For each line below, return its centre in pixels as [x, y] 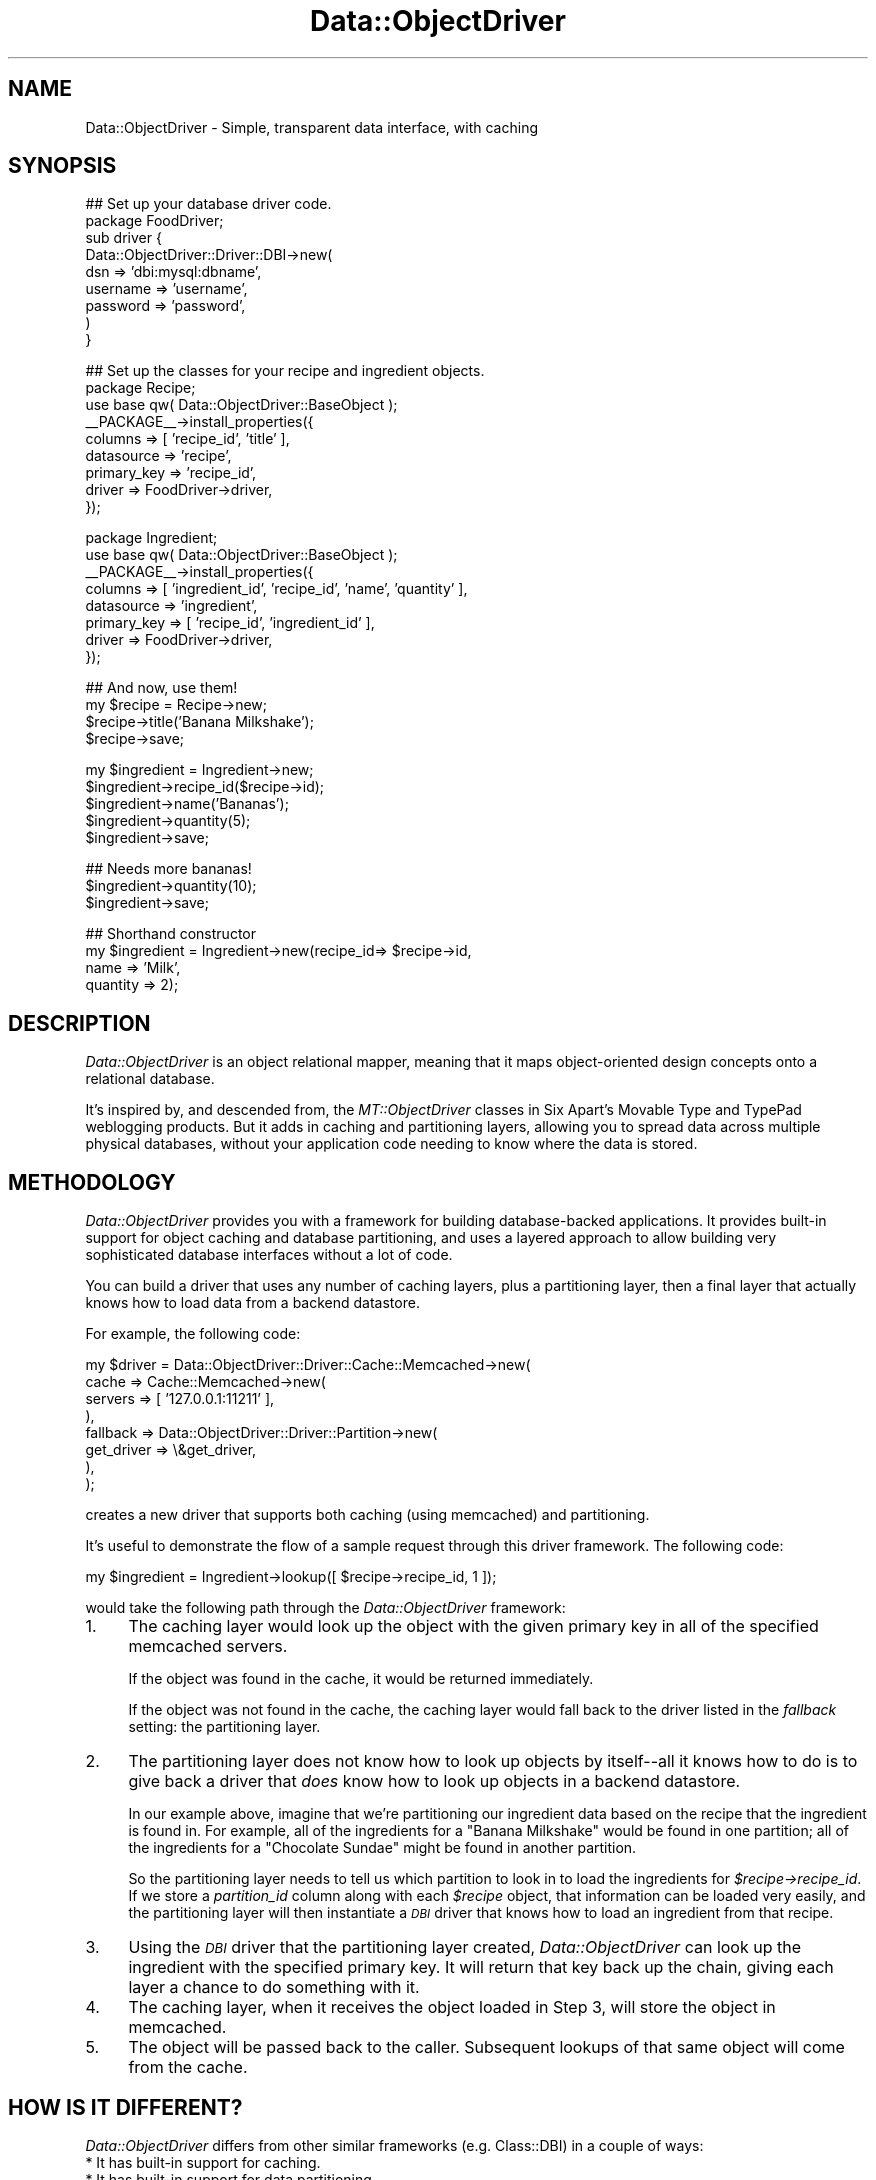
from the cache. [188, 2067]
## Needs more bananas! [168, 869]
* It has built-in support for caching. [203, 2162]
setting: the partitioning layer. [224, 1727]
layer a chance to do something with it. [274, 1987]
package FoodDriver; [154, 221]
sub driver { [123, 238]
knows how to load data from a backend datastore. [252, 1303]
